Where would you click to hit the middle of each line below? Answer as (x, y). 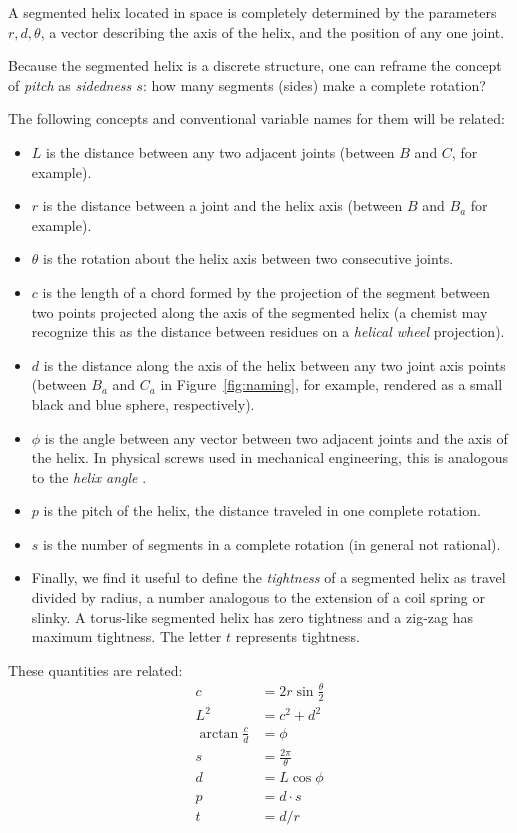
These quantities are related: (95, 669)
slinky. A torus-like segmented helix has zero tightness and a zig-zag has (252, 616)
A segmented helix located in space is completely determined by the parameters (252, 12)
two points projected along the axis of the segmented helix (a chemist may (259, 311)
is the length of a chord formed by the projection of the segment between (266, 291)
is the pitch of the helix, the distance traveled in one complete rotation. (262, 510)
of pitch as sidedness (70, 84)
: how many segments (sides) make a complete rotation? (314, 84)
